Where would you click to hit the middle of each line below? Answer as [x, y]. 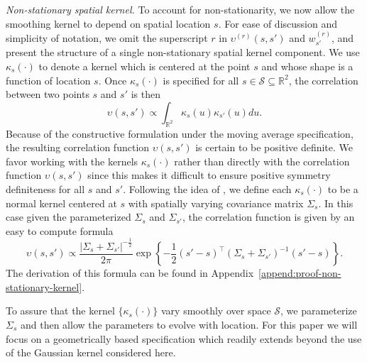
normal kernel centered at [61, 203]
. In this [336, 203]
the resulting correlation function [78, 147]
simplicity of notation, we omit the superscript [107, 38]
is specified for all [201, 80]
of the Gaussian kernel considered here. [91, 352]
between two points [48, 94]
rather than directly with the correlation [262, 161]
